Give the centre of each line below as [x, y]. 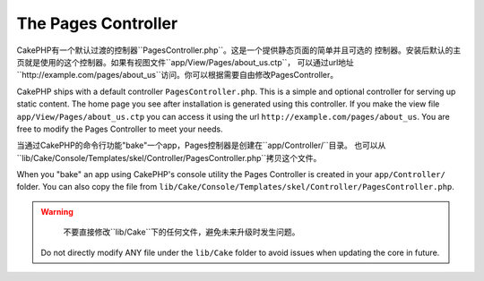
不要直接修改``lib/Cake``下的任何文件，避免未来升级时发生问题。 [181, 232]
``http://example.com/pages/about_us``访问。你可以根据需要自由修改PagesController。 [177, 75]
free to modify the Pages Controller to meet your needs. [120, 129]
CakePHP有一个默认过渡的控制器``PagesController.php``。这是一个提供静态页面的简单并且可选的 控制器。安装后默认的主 [239, 50]
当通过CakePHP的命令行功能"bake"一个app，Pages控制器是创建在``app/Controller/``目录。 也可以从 [201, 145]
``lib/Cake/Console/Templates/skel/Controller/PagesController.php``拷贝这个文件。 [169, 158]
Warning [57, 211]
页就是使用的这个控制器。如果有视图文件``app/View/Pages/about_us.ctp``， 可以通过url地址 [185, 62]
